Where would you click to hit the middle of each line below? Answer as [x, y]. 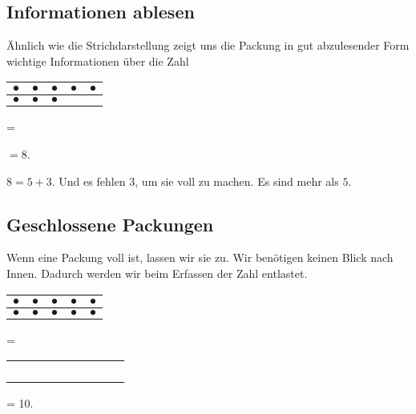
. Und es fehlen [89, 181]
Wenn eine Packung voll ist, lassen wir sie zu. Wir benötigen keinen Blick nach [200, 257]
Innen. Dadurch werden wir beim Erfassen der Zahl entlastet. [157, 273]
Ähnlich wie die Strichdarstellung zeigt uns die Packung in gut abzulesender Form [208, 45]
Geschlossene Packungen [110, 224]
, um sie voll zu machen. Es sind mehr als [237, 181]
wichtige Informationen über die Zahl [98, 60]
